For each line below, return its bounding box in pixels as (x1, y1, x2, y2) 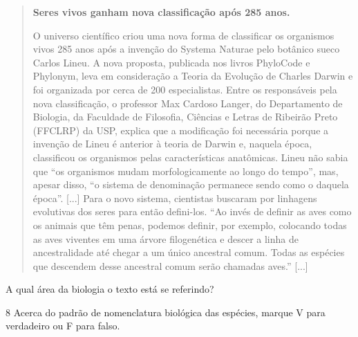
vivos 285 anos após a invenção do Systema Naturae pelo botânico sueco (32, 42, 340, 56)
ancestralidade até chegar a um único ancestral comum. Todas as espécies (32, 245, 345, 259)
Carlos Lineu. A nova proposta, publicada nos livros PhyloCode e (32, 55, 310, 69)
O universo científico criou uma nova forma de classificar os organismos (32, 28, 335, 42)
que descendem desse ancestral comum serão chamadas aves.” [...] (32, 258, 308, 273)
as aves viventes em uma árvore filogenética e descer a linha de (32, 231, 299, 246)
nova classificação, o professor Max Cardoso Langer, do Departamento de (32, 95, 343, 110)
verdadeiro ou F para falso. (6, 318, 120, 333)
